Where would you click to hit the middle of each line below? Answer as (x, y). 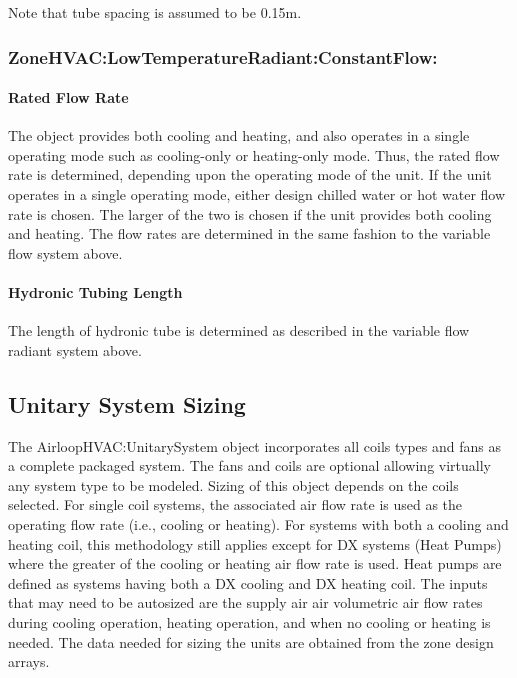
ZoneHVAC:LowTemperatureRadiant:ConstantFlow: (223, 56)
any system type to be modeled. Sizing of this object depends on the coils (233, 484)
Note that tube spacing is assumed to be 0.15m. (155, 12)
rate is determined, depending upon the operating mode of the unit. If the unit (250, 174)
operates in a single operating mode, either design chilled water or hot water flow (257, 194)
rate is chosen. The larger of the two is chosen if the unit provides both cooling (250, 213)
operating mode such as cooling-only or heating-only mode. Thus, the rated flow (254, 154)
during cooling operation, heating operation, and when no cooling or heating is (249, 621)
